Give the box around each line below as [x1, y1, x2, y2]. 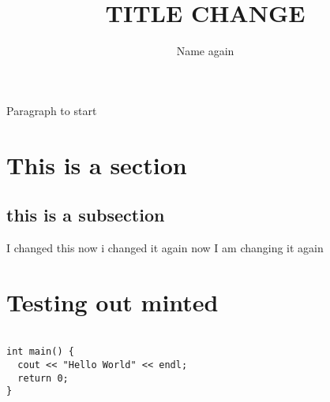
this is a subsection [6, 203, 165, 227]
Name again [176, 43, 234, 59]
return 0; [17, 372, 69, 384]
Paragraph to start [6, 102, 97, 118]
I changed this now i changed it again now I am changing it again [6, 239, 324, 255]
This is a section [6, 148, 187, 181]
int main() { [6, 346, 74, 358]
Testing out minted [6, 285, 219, 318]
